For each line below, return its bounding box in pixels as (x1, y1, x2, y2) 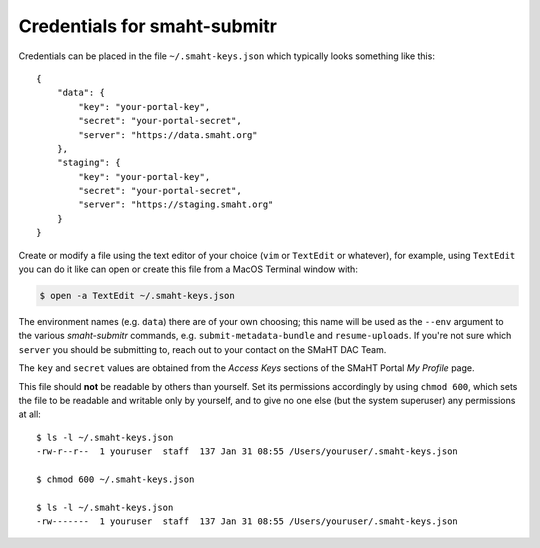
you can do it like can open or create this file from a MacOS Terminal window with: (18, 263, 359, 275)
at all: (18, 408, 42, 420)
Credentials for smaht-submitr (18, 15, 277, 37)
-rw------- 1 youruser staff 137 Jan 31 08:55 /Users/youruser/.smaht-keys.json (36, 516, 459, 527)
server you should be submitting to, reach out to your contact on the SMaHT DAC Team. (18, 343, 387, 355)
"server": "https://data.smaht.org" (78, 129, 259, 140)
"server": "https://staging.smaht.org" (78, 199, 274, 210)
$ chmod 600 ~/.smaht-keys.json (36, 473, 195, 485)
